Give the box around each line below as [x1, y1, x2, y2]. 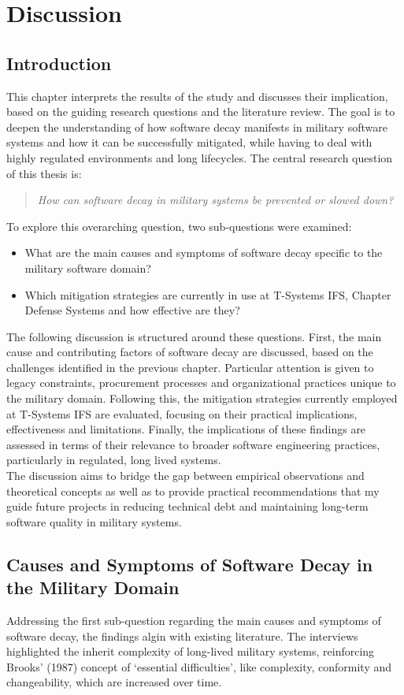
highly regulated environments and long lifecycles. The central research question [6, 149, 393, 165]
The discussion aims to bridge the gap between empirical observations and [6, 467, 365, 484]
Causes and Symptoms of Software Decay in [6, 552, 373, 576]
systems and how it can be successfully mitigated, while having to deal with [6, 134, 372, 151]
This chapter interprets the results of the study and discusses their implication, [6, 87, 388, 104]
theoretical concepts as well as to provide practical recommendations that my [6, 482, 380, 499]
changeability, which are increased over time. [6, 674, 222, 690]
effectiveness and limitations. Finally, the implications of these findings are [6, 421, 366, 437]
